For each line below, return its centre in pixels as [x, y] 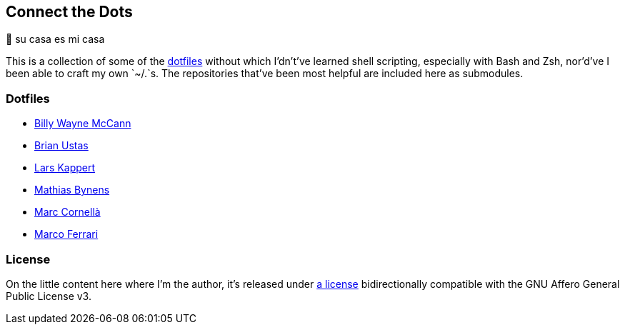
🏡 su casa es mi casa [55, 39]
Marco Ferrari [66, 234]
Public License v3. [49, 296]
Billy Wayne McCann [83, 124]
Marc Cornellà [67, 212]
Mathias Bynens [72, 190]
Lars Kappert [65, 168]
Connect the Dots [69, 12]
